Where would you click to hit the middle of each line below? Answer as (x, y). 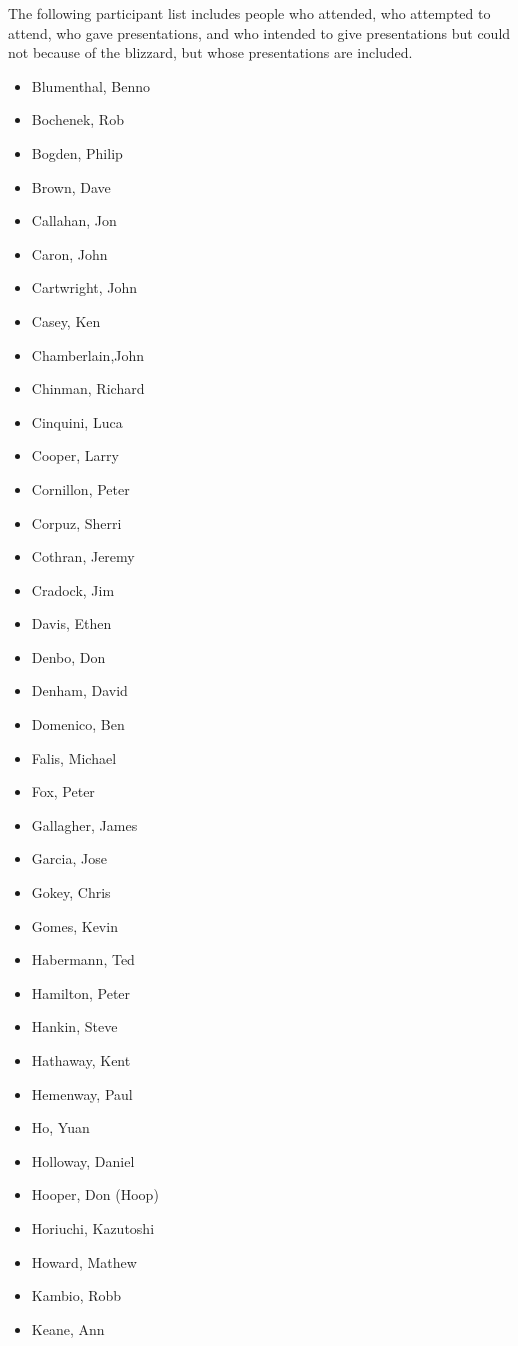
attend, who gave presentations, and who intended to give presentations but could (259, 32)
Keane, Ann (68, 1328)
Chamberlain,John (88, 354)
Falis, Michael (74, 757)
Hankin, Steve (74, 1026)
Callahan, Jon (74, 220)
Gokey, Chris (71, 892)
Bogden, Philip (77, 152)
